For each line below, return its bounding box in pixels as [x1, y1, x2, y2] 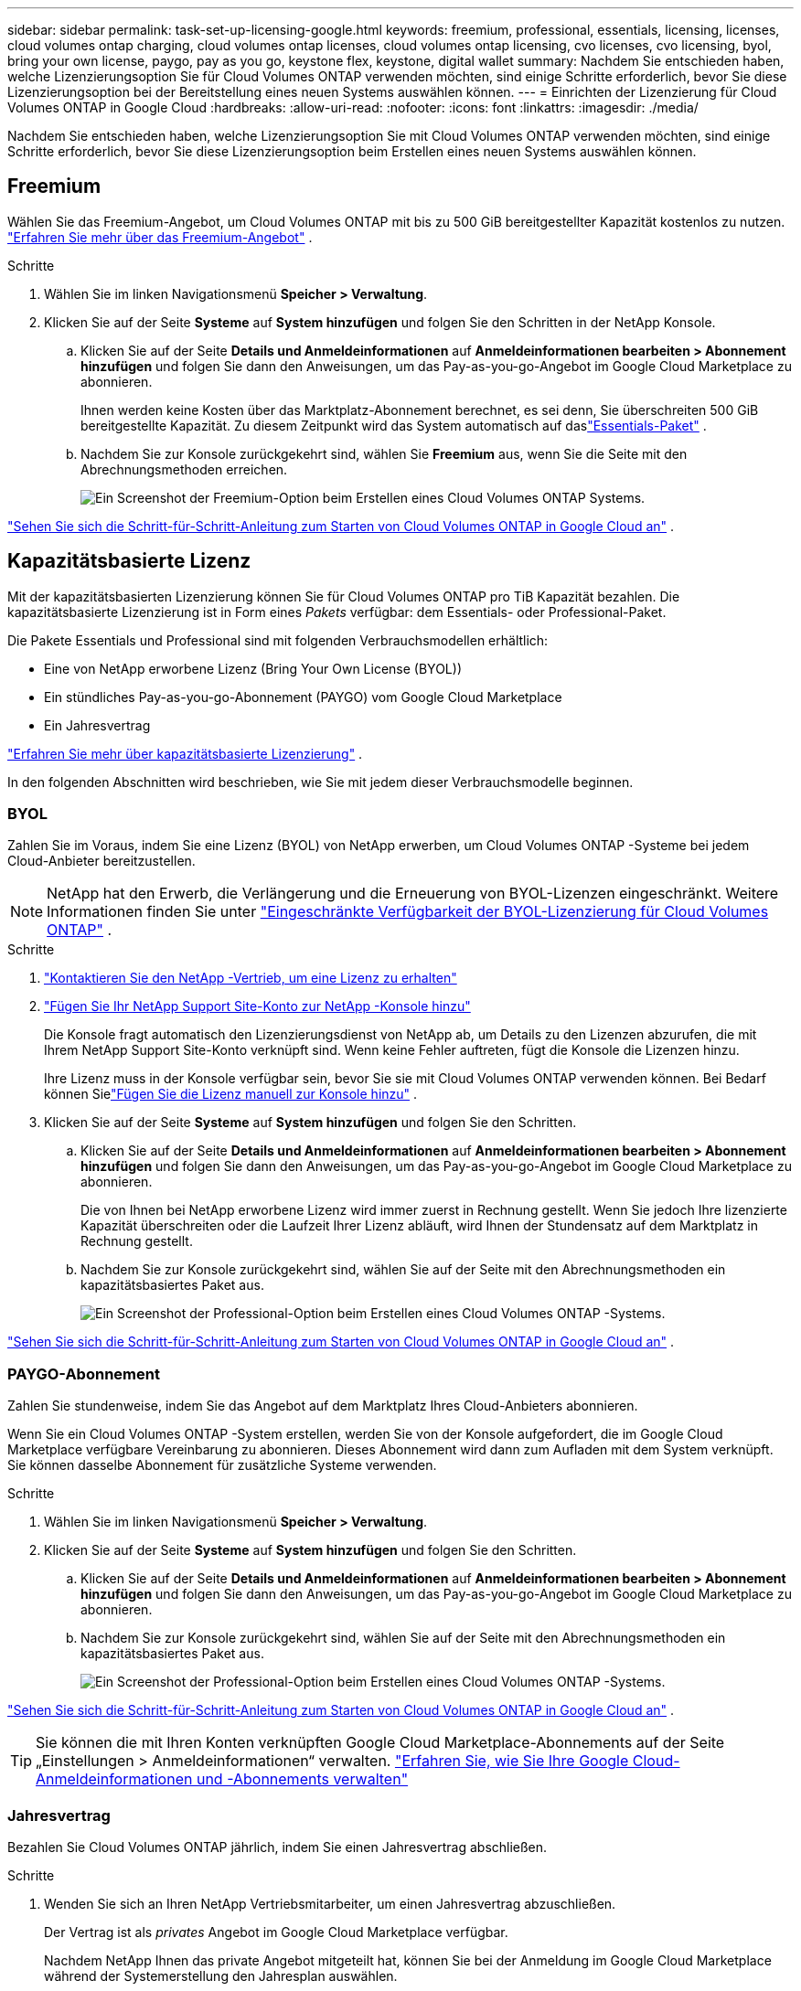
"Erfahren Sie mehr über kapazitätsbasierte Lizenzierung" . [7, 745, 363, 761]
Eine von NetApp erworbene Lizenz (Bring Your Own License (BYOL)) [44, 660, 462, 676]
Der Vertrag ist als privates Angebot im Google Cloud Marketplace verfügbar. [44, 1923, 508, 1940]
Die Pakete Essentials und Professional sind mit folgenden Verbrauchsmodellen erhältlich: [7, 632, 549, 648]
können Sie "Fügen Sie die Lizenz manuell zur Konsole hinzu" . [44, 1086, 418, 1102]
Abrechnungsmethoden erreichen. [80, 461, 288, 477]
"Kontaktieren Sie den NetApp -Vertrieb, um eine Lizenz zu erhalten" [44, 970, 457, 986]
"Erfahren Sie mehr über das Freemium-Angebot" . [7, 229, 313, 245]
